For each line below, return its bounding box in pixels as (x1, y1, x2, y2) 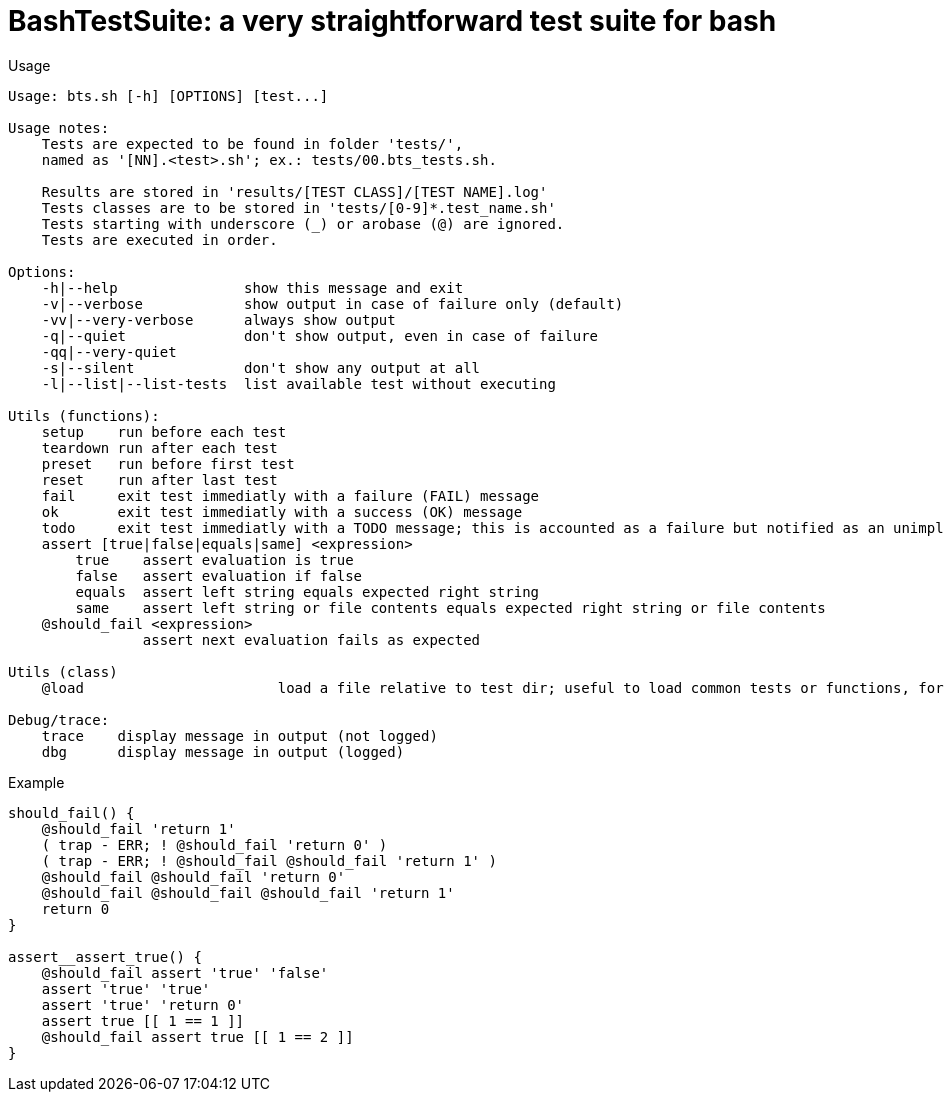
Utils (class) (8, 663, 118, 680)
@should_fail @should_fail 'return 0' (41, 868, 346, 885)
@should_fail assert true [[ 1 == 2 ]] (41, 1028, 354, 1045)
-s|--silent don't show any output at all (41, 359, 481, 376)
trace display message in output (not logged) (41, 727, 438, 744)
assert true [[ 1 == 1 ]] (41, 1012, 245, 1029)
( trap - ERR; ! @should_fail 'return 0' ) (41, 836, 388, 853)
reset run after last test (41, 471, 278, 488)
